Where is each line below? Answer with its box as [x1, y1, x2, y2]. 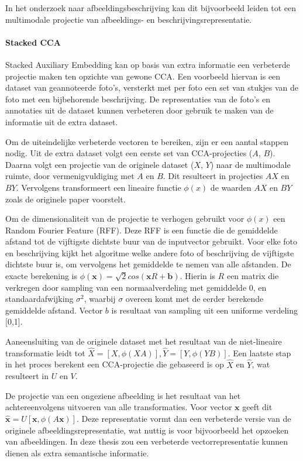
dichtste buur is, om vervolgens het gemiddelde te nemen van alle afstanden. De [5, 258, 291, 270]
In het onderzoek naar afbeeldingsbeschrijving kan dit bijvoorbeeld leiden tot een [5, 2, 296, 13]
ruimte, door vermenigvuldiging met [5, 170, 135, 182]
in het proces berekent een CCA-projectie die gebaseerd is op [5, 358, 224, 370]
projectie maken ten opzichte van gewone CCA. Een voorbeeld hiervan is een [5, 70, 281, 82]
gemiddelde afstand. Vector [5, 304, 103, 316]
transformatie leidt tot [5, 346, 85, 359]
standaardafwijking [5, 293, 74, 305]
